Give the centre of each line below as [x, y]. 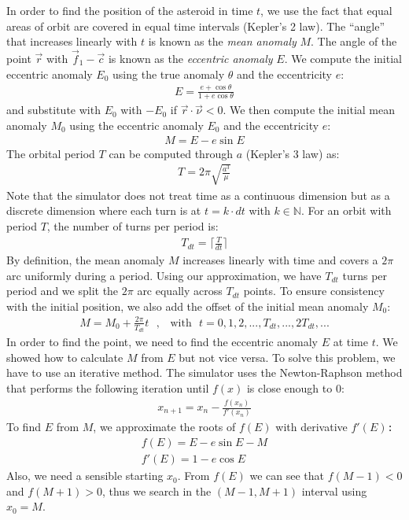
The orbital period [51, 153]
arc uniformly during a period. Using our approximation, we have [164, 275]
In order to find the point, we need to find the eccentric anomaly [162, 342]
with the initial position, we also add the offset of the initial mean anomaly [188, 306]
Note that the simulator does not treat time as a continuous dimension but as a [198, 195]
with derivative [311, 427]
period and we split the [63, 291]
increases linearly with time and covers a [280, 259]
